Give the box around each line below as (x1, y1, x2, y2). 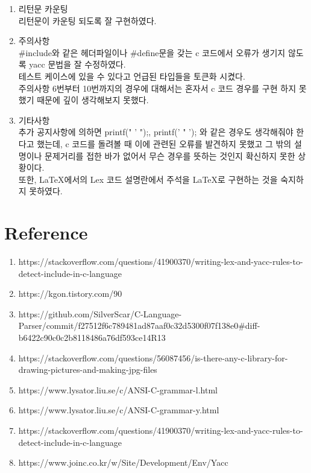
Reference (4, 220, 88, 245)
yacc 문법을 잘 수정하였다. (29, 58, 126, 71)
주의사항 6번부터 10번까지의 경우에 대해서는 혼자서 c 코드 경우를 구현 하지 (18, 81, 297, 94)
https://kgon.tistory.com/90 (18, 287, 122, 300)
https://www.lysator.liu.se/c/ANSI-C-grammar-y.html (18, 404, 219, 416)
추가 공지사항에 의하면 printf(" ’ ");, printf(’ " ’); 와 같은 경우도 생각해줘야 (18, 125, 294, 138)
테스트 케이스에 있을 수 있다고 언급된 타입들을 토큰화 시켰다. (18, 69, 245, 82)
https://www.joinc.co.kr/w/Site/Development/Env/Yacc (18, 456, 228, 469)
